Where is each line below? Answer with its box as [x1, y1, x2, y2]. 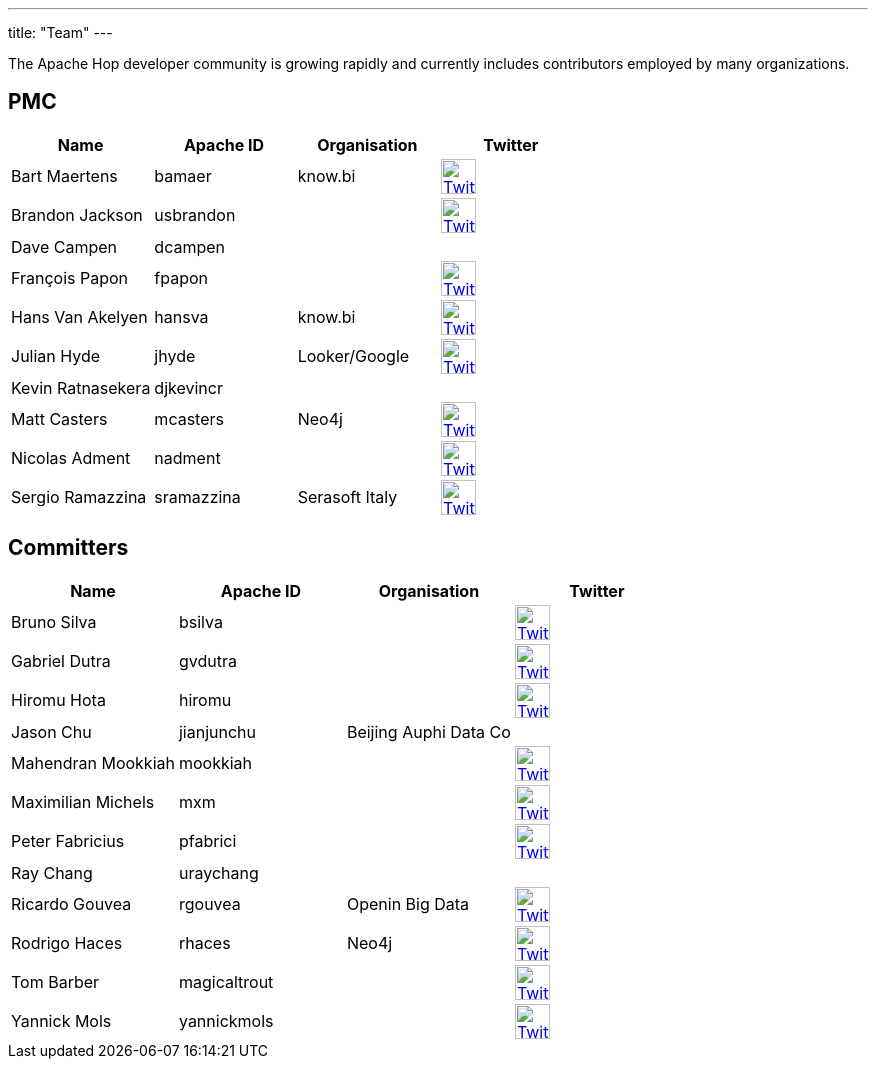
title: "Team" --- [8, 24, 113, 41]
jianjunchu [178, 721, 257, 742]
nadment [154, 448, 221, 469]
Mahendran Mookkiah [11, 753, 175, 774]
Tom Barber [11, 972, 100, 993]
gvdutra [178, 651, 237, 672]
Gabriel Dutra [11, 651, 111, 672]
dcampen [154, 236, 226, 257]
